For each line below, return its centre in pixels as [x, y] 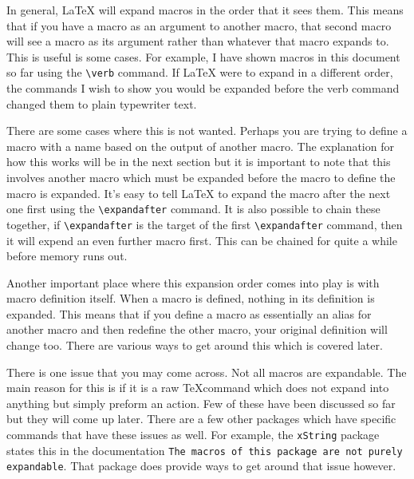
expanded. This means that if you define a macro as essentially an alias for [189, 313]
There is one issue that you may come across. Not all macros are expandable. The [207, 372]
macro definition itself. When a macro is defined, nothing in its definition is [191, 298]
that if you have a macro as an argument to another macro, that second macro [199, 25]
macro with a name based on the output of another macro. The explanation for [200, 146]
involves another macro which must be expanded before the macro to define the [201, 177]
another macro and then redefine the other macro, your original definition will [197, 329]
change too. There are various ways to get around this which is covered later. [195, 345]
